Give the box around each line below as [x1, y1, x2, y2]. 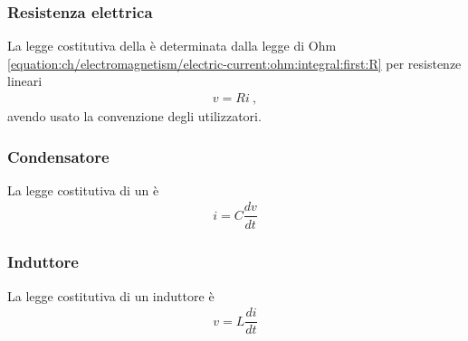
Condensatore [7, 145, 110, 167]
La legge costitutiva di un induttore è [7, 286, 215, 305]
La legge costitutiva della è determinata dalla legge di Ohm [7, 36, 337, 55]
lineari [7, 71, 43, 90]
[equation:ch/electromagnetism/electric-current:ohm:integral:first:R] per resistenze [7, 53, 462, 72]
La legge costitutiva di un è [7, 180, 159, 199]
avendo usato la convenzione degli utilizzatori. [7, 107, 262, 126]
